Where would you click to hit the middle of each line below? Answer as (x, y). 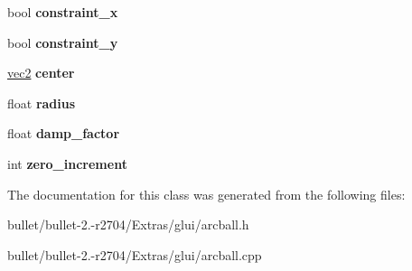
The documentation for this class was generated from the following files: (206, 194)
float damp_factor (64, 133)
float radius (42, 103)
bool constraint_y (63, 42)
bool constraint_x (63, 12)
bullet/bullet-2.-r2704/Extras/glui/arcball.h (128, 224)
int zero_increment (67, 163)
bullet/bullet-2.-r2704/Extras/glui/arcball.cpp (135, 254)
